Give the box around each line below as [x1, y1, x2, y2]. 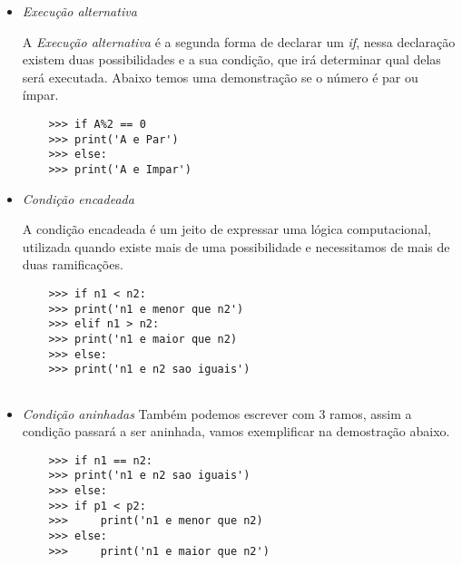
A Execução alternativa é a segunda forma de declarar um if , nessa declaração [22, 32, 456, 51]
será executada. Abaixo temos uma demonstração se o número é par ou [22, 67, 418, 86]
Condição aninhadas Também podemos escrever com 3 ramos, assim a [22, 404, 412, 423]
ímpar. [22, 85, 59, 104]
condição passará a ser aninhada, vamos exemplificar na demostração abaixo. [22, 422, 450, 441]
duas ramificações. [22, 255, 123, 274]
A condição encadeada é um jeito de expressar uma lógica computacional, [22, 219, 431, 239]
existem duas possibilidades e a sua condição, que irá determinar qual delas [22, 50, 441, 69]
